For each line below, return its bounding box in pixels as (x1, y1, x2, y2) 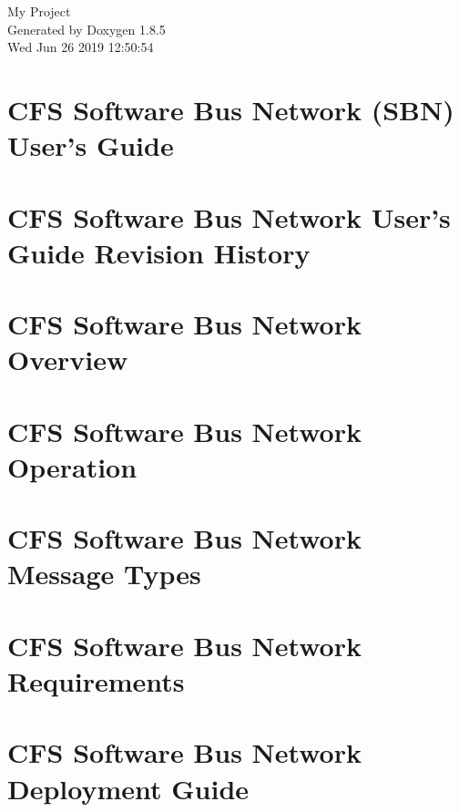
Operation (7, 447, 138, 485)
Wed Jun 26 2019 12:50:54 (7, 37, 154, 57)
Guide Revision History (7, 233, 311, 271)
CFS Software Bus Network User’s (7, 198, 451, 235)
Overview (7, 341, 128, 378)
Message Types (7, 555, 201, 592)
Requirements (7, 662, 185, 699)
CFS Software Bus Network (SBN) (7, 90, 454, 128)
